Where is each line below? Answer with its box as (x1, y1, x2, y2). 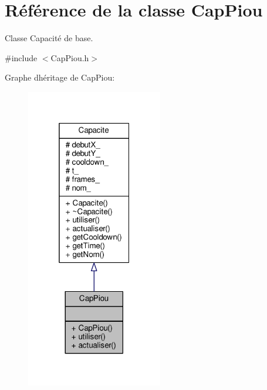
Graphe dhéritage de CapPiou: (5, 71, 115, 84)
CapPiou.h (50, 51, 89, 64)
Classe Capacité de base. (5, 32, 93, 44)
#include (5, 51, 38, 64)
